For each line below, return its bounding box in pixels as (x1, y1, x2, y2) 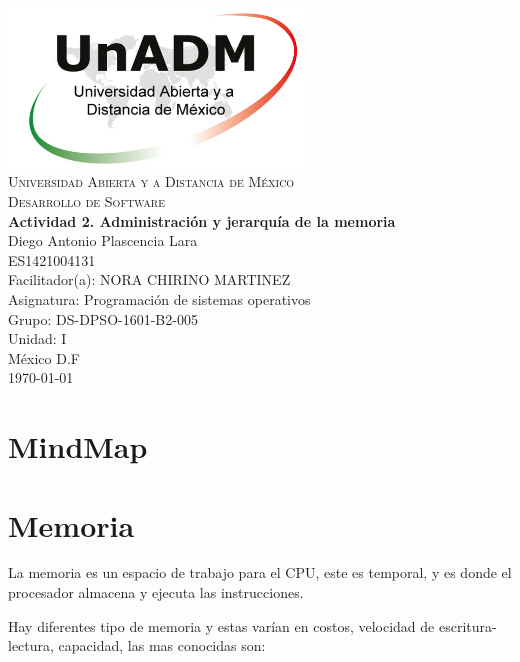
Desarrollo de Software (8, 191, 165, 212)
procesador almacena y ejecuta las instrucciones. (8, 582, 304, 603)
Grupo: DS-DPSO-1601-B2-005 (8, 308, 198, 329)
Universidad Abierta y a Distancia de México (8, 171, 295, 192)
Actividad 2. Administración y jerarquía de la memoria (8, 210, 396, 231)
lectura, (8, 635, 54, 656)
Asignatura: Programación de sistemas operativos (8, 289, 311, 309)
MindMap (8, 426, 148, 467)
